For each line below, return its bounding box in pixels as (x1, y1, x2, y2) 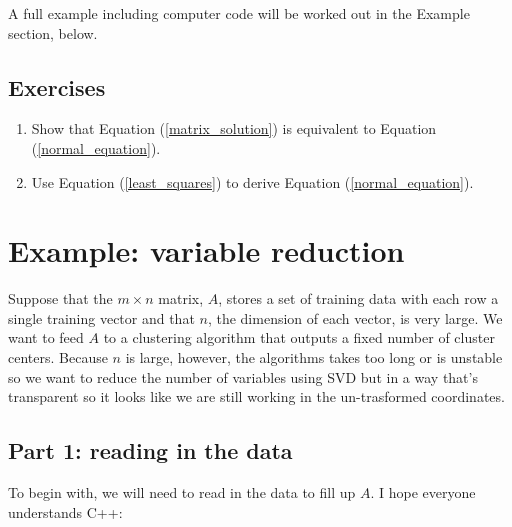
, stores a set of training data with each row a (218, 288, 499, 309)
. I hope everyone (370, 482, 476, 503)
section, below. (8, 22, 98, 43)
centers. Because (8, 347, 108, 368)
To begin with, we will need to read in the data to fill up (8, 482, 356, 503)
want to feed (8, 327, 84, 348)
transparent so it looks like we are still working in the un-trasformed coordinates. (8, 386, 505, 407)
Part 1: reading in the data (8, 435, 293, 466)
